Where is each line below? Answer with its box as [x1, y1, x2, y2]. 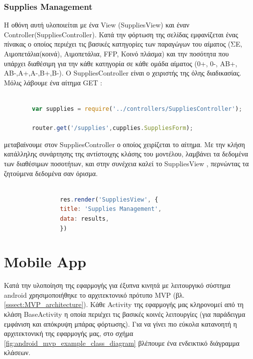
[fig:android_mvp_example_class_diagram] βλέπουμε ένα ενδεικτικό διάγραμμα [4, 337, 240, 348]
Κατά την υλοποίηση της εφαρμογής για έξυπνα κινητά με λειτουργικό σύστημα [4, 280, 230, 290]
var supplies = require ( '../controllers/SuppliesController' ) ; [32, 105, 242, 112]
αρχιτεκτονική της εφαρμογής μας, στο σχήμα [4, 328, 133, 338]
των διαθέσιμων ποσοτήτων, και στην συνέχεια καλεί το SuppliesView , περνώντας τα [4, 158, 249, 168]
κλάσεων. [4, 347, 31, 358]
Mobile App [4, 252, 87, 272]
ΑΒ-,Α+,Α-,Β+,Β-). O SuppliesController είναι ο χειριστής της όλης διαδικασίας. [4, 68, 241, 78]
